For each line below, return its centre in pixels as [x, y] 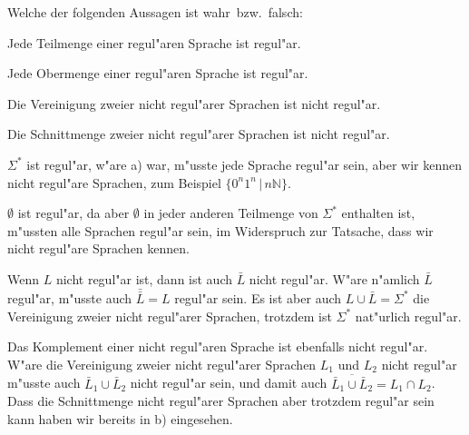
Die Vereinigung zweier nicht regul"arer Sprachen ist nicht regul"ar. [194, 103]
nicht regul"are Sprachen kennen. [98, 248]
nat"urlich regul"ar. [408, 316]
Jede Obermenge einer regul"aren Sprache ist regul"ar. [158, 73]
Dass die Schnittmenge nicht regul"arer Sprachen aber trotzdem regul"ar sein [221, 401]
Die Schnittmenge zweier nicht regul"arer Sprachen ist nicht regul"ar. [199, 134]
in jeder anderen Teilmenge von [231, 213]
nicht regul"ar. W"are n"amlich [334, 278]
